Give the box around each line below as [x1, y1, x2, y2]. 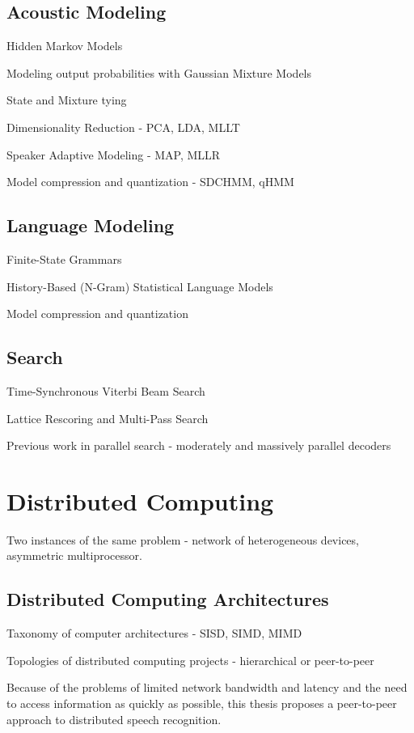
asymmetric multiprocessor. [6, 547, 142, 564]
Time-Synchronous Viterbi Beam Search [6, 382, 205, 399]
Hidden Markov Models [6, 37, 123, 54]
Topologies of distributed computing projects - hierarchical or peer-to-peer [6, 651, 374, 668]
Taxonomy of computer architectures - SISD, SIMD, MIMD [6, 625, 302, 642]
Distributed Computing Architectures [6, 587, 329, 612]
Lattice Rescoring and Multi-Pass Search [6, 409, 209, 426]
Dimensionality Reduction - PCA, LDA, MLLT [6, 118, 240, 135]
